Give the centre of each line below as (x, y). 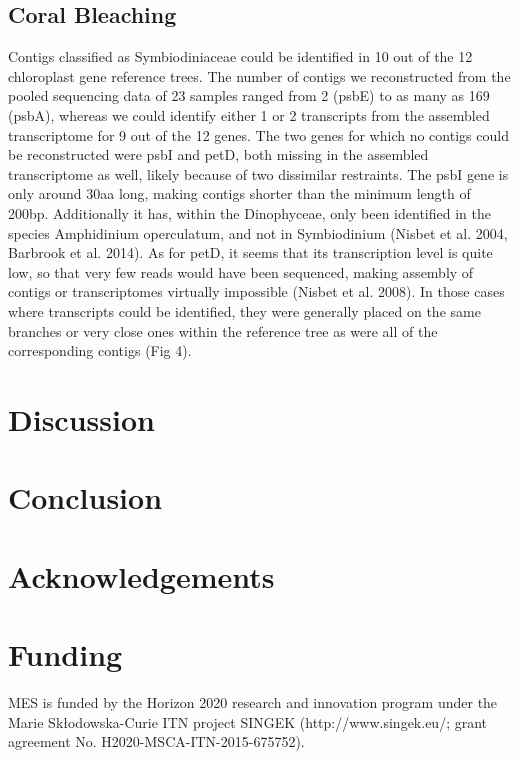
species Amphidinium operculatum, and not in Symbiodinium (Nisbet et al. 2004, (258, 232)
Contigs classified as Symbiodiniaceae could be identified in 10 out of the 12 (240, 56)
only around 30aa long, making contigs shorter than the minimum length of (239, 193)
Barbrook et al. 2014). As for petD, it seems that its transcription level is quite (250, 252)
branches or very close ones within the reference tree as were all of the (223, 330)
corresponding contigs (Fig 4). (100, 350)
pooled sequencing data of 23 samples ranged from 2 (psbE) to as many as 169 (249, 95)
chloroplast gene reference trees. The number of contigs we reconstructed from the (259, 75)
